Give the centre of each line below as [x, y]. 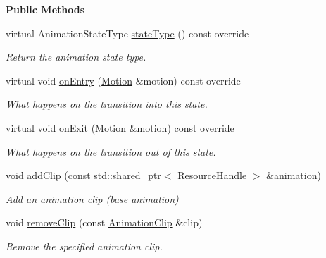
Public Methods [45, 9]
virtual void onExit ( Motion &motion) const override [120, 127]
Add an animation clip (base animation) [92, 198]
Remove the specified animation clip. [84, 246]
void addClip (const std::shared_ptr [83, 175]
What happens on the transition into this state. [107, 104]
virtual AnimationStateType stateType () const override [127, 33]
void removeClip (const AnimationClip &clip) [104, 222]
